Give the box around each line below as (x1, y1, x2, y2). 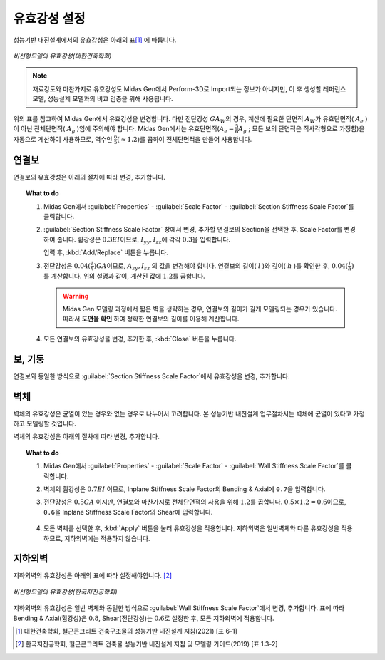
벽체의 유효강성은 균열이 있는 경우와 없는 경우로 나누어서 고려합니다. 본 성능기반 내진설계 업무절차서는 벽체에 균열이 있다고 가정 (13, 409, 365, 418)
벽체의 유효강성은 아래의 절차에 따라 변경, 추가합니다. (13, 432, 160, 441)
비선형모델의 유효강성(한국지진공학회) (13, 587, 118, 596)
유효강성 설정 (13, 11, 86, 26)
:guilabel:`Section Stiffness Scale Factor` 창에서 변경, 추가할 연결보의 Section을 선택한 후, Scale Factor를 (43, 225, 343, 234)
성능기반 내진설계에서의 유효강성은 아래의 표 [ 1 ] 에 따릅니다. (13, 36, 177, 44)
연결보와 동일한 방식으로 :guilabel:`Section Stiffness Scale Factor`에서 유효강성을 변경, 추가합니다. (13, 371, 290, 381)
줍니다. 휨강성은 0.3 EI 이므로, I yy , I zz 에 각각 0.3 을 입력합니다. (56, 235, 231, 245)
